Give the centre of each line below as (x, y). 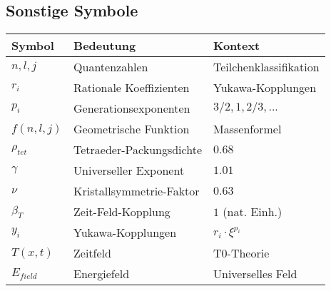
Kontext (237, 46)
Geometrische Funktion (132, 129)
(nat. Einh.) (253, 212)
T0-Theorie (241, 253)
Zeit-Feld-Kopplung (122, 212)
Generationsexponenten (132, 108)
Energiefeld (102, 274)
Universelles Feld (255, 274)
